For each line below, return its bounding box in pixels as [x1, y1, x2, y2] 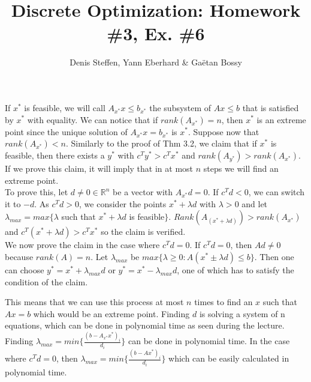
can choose [5, 264, 44, 276]
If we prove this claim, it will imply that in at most [5, 162, 194, 175]
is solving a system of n [199, 307, 285, 320]
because [5, 250, 34, 263]
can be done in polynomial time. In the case [128, 335, 290, 347]
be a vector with [113, 186, 173, 198]
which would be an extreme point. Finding [33, 307, 190, 320]
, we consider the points [79, 197, 167, 210]
